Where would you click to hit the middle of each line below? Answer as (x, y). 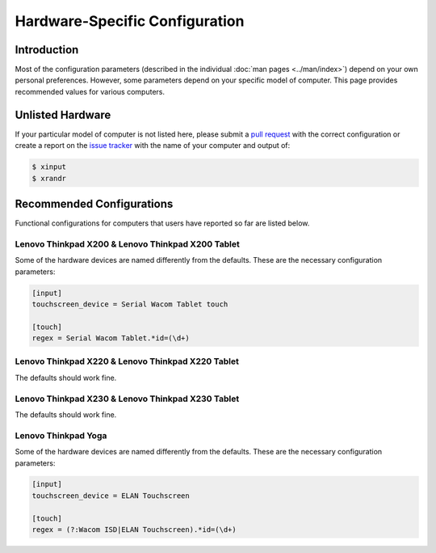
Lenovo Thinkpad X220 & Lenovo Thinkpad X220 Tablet (127, 361)
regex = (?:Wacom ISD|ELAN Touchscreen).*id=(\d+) (134, 530)
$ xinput (49, 167)
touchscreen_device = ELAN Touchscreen (111, 496)
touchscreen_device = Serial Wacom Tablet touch (130, 304)
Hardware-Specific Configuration (130, 21)
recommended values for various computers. (90, 91)
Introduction (47, 50)
